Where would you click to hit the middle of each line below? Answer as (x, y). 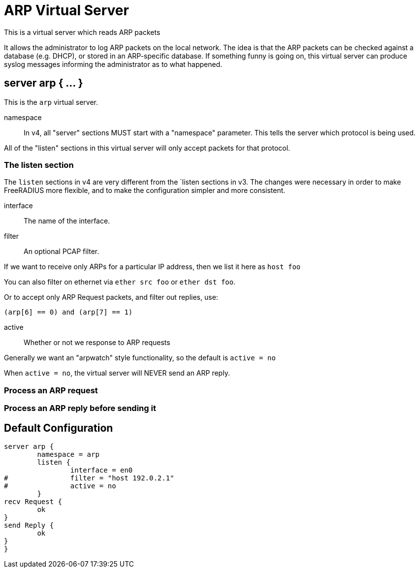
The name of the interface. (67, 221)
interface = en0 (101, 470)
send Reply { (29, 525)
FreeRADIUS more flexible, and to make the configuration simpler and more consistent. (145, 191)
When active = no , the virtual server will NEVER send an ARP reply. (117, 373)
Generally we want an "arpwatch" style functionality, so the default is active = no (140, 358)
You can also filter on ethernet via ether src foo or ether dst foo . (120, 282)
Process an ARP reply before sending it (80, 408)
